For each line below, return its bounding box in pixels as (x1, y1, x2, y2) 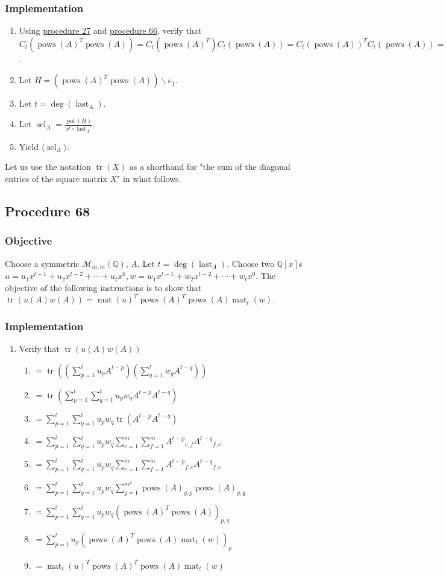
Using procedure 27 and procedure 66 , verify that (19, 24, 202, 37)
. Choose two (227, 257, 275, 269)
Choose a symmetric (5, 257, 80, 269)
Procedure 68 (5, 202, 90, 221)
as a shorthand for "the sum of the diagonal (129, 160, 291, 173)
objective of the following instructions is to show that (5, 281, 202, 293)
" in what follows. (117, 172, 181, 185)
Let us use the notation (5, 160, 91, 173)
